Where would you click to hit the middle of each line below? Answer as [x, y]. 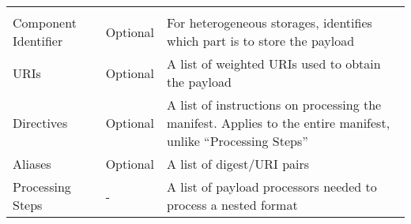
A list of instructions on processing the [274, 105]
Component [45, 22]
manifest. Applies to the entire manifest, [279, 123]
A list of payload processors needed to [272, 187]
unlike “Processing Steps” [238, 141]
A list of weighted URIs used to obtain [274, 63]
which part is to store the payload [261, 41]
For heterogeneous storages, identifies [270, 22]
